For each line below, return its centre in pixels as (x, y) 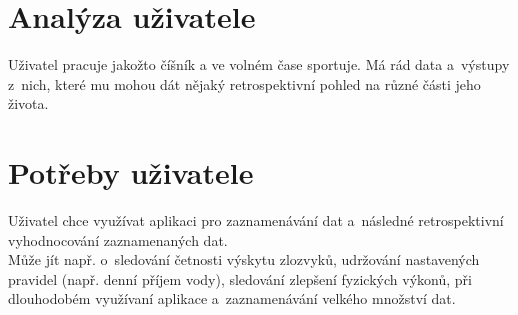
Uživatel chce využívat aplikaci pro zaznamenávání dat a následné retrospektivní (256, 220)
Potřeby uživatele (131, 172)
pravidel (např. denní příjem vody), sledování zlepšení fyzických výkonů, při (240, 278)
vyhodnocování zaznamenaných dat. (118, 239)
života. (28, 103)
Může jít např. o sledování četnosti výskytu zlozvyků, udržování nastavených (244, 259)
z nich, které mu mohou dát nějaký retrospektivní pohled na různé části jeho (244, 83)
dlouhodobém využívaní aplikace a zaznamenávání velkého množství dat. (232, 298)
